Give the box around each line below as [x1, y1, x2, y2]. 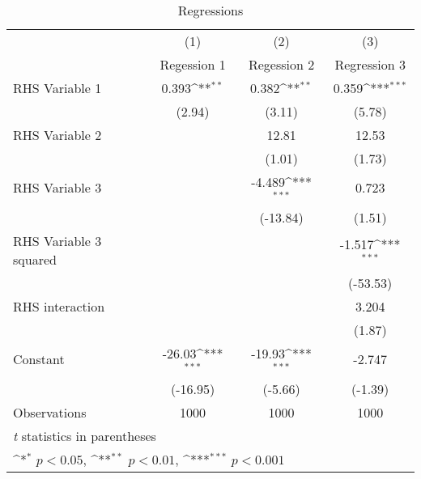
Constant [13, 350, 65, 369]
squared [13, 249, 57, 269]
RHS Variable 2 [13, 125, 102, 144]
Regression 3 [334, 55, 406, 74]
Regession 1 [159, 55, 226, 74]
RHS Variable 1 [13, 78, 102, 97]
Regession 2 [248, 55, 315, 74]
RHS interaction [13, 296, 105, 316]
